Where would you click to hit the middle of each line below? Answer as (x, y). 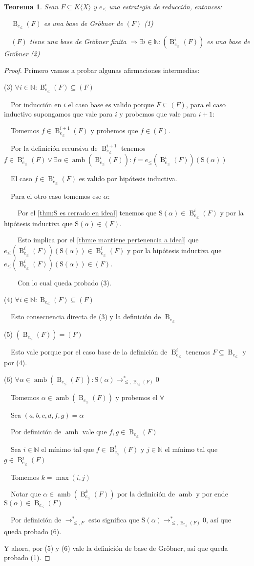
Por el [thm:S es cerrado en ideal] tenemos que (87, 212)
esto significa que (114, 520)
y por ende (212, 493)
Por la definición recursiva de (54, 148)
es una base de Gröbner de (83, 23)
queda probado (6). (33, 531)
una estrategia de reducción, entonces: (165, 6)
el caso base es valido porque (111, 104)
